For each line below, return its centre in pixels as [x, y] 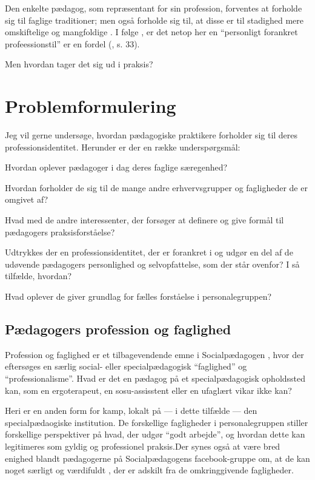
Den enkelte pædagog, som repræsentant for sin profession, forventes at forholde [154, 8]
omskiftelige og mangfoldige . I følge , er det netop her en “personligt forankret [151, 32]
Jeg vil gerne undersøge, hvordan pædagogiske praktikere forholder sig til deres [151, 135]
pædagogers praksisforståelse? [60, 232]
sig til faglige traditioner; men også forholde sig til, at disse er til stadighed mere [154, 20]
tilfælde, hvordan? [38, 276]
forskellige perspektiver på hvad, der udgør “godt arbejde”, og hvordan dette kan [155, 434]
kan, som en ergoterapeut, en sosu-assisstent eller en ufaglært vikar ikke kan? [148, 390]
